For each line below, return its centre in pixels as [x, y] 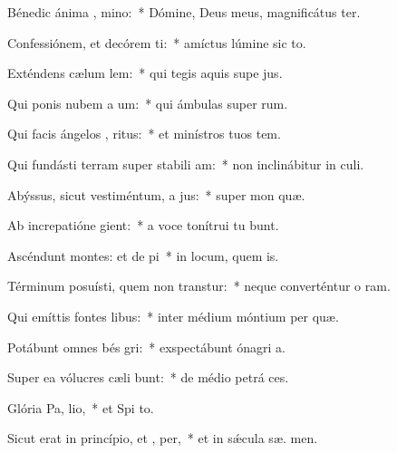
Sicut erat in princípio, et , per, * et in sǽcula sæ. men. [163, 438]
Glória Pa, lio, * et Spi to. [81, 407]
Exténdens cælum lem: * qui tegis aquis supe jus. [145, 73]
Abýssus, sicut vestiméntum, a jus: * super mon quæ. [156, 194]
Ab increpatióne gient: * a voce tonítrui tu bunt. [143, 225]
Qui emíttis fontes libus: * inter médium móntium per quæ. [173, 316]
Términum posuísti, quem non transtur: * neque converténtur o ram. [199, 286]
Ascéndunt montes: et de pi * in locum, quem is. [143, 255]
